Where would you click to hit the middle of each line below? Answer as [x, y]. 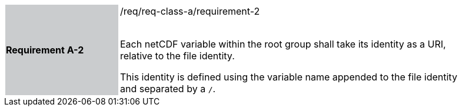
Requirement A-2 [45, 50]
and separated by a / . [168, 89]
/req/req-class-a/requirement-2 [190, 11]
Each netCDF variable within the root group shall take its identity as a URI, [283, 44]
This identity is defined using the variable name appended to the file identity [289, 77]
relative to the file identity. [177, 56]
